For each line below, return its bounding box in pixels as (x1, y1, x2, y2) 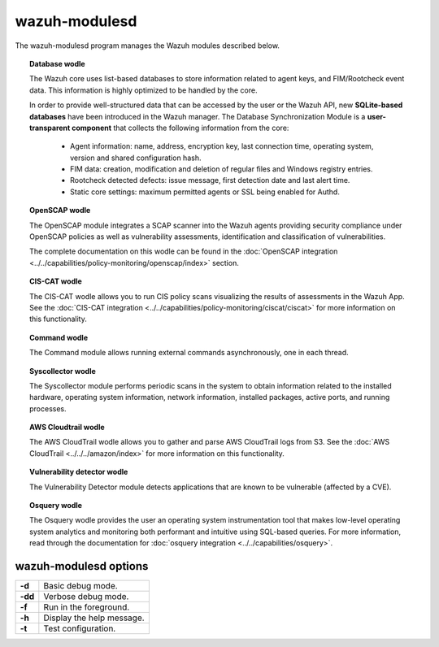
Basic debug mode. (43, 580, 118, 592)
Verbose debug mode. (43, 591, 129, 602)
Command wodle (29, 332, 89, 342)
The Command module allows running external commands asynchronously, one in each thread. (29, 348, 349, 358)
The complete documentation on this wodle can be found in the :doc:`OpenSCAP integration (29, 246, 338, 256)
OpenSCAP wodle (29, 206, 91, 215)
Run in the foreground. (43, 601, 130, 613)
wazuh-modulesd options (15, 559, 149, 573)
